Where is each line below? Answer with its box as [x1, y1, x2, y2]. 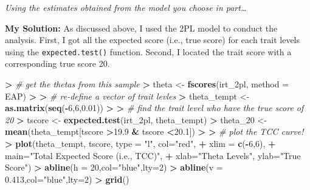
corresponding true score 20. [5, 57, 110, 70]
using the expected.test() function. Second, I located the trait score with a [5, 45, 292, 58]
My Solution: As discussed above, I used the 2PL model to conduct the [5, 21, 278, 34]
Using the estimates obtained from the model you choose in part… [5, 1, 247, 13]
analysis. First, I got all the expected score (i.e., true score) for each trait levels [5, 33, 300, 46]
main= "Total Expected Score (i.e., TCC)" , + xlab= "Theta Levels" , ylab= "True [5, 149, 301, 161]
